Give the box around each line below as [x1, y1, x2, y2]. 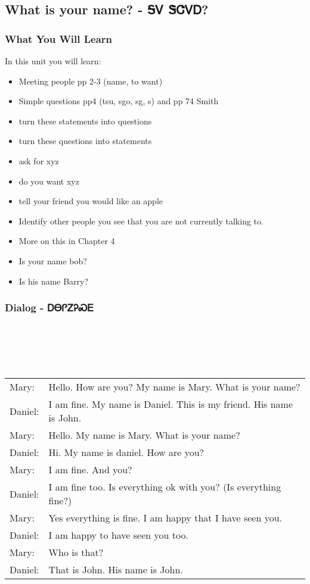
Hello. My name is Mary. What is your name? [48, 428, 240, 442]
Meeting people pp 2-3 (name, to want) [18, 74, 163, 87]
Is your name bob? [18, 254, 87, 267]
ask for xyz [18, 154, 59, 167]
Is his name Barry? [18, 274, 89, 287]
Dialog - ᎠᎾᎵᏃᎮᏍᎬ [5, 300, 94, 315]
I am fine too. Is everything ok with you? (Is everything [48, 480, 281, 494]
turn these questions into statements [18, 135, 152, 147]
